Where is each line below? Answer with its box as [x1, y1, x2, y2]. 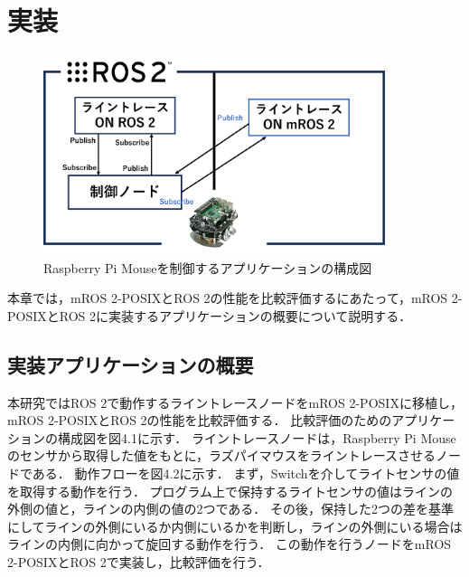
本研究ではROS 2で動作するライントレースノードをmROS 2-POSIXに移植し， [7, 393, 463, 411]
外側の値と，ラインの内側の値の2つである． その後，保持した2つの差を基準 [7, 499, 454, 518]
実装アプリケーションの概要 [7, 350, 254, 378]
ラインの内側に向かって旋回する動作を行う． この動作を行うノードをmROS [7, 534, 452, 553]
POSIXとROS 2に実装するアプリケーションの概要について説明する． [7, 306, 412, 325]
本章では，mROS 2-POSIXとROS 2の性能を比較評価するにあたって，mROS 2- [7, 288, 463, 307]
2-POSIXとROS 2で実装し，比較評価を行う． [7, 552, 270, 571]
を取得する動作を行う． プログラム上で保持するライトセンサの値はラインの [7, 481, 454, 500]
